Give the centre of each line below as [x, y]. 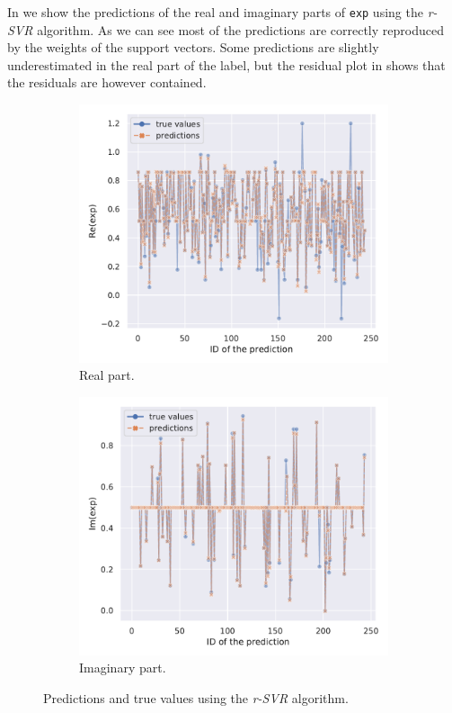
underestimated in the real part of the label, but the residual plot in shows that [226, 64]
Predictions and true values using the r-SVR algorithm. [196, 697]
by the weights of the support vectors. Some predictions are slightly [193, 47]
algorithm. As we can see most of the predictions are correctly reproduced [240, 29]
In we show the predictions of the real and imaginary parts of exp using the [215, 12]
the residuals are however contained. [107, 82]
